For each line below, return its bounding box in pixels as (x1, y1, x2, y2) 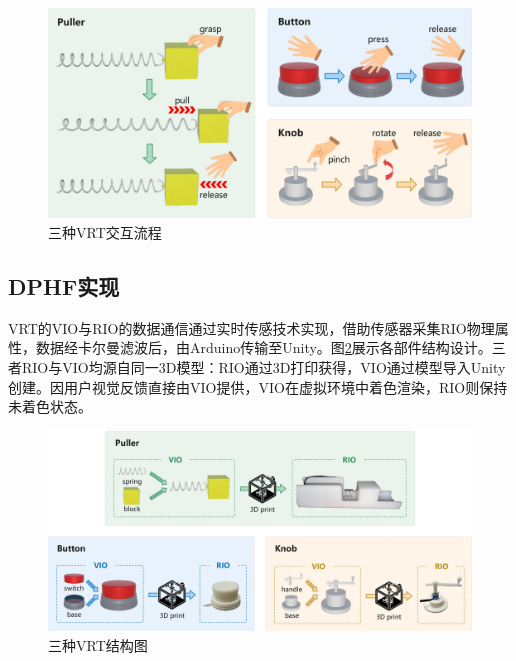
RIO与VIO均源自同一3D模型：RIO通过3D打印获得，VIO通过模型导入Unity (21, 356, 506, 377)
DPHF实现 (8, 270, 120, 301)
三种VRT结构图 (48, 634, 148, 655)
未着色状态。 (8, 396, 92, 417)
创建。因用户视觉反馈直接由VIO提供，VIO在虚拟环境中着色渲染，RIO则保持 (8, 376, 508, 397)
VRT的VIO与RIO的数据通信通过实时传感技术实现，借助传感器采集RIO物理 (8, 317, 495, 338)
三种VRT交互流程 (48, 221, 162, 242)
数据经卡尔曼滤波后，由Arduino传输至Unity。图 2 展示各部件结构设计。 (35, 337, 492, 358)
